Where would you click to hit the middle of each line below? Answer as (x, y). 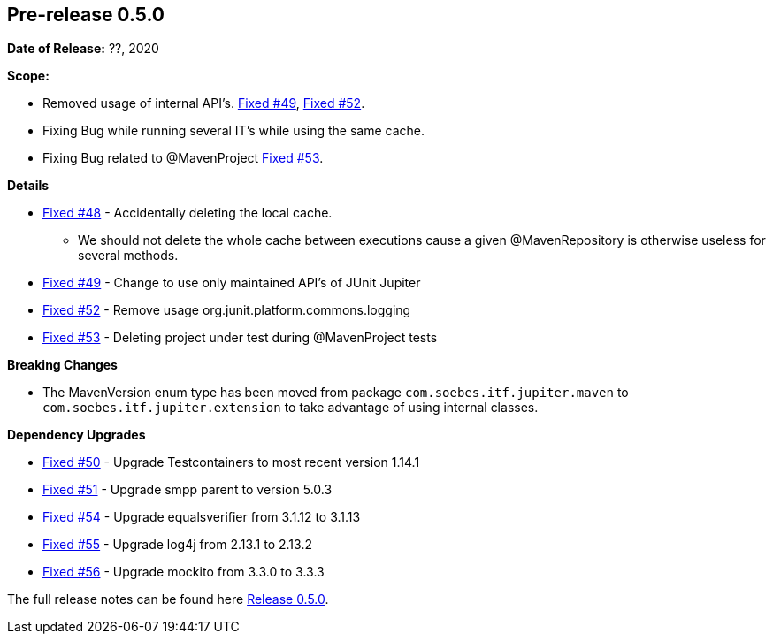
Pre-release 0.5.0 (86, 15)
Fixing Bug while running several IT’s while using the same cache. (234, 131)
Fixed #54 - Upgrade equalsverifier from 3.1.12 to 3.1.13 (202, 517)
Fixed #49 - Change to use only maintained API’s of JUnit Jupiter (232, 283)
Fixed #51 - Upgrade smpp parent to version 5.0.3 (188, 490)
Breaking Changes (62, 365)
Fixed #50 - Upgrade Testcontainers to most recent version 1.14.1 (231, 462)
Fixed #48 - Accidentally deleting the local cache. (188, 213)
